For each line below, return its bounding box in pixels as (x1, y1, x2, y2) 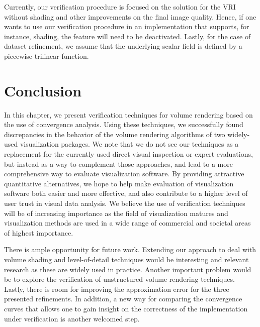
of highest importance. (4, 227, 73, 238)
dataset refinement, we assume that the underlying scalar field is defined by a (4, 41, 242, 51)
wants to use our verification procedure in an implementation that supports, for (4, 21, 249, 32)
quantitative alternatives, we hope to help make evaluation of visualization (4, 178, 234, 188)
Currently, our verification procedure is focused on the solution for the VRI (4, 2, 236, 12)
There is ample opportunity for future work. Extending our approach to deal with (4, 244, 256, 255)
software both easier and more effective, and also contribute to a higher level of (4, 188, 248, 198)
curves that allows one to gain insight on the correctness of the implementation (4, 303, 248, 313)
